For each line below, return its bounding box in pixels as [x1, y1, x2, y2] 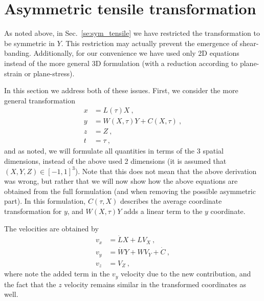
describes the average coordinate [120, 196, 222, 206]
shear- [239, 37, 259, 48]
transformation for [4, 205, 62, 216]
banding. [4, 48, 31, 58]
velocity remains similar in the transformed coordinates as [64, 278, 246, 289]
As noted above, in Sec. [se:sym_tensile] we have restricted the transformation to [4, 28, 260, 38]
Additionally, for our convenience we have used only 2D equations [33, 48, 239, 58]
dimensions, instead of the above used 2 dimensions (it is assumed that [4, 156, 227, 166]
